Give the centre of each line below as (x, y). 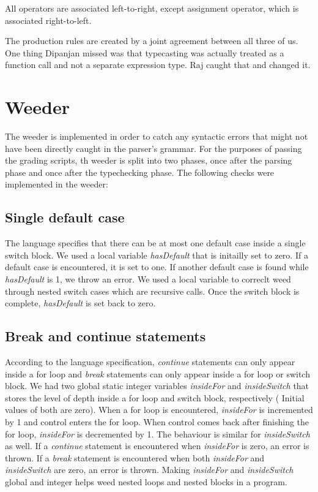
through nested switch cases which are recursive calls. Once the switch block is (152, 291)
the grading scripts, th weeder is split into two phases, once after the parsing (149, 160)
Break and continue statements (105, 336)
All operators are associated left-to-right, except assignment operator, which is (152, 8)
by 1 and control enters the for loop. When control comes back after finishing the (157, 422)
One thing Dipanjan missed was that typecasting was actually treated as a (145, 52)
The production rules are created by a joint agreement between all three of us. (152, 41)
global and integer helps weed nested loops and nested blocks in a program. (146, 481)
